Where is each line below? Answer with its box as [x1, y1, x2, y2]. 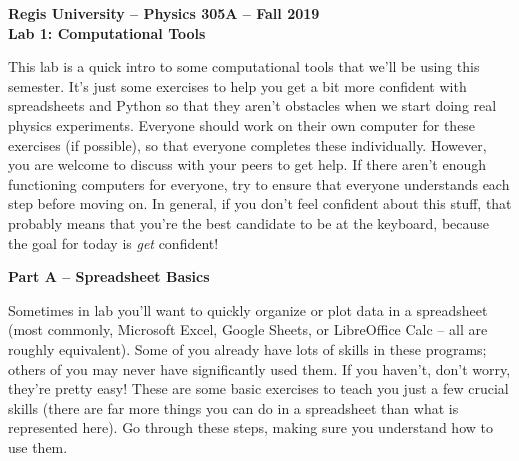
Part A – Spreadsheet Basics [8, 266, 210, 287]
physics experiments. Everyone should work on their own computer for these [8, 114, 476, 135]
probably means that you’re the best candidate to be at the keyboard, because [8, 212, 490, 233]
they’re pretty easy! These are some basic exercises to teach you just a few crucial [8, 378, 509, 399]
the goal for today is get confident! [8, 232, 219, 253]
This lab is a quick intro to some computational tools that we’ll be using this [8, 56, 480, 77]
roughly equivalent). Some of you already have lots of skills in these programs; [8, 338, 487, 359]
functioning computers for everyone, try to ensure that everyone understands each [8, 173, 510, 194]
